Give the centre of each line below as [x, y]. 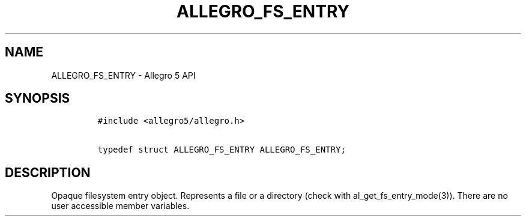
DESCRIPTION [48, 172]
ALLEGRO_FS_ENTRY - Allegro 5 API [123, 75]
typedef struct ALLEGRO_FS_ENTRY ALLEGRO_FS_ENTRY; [222, 150]
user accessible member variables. [120, 206]
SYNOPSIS [38, 98]
